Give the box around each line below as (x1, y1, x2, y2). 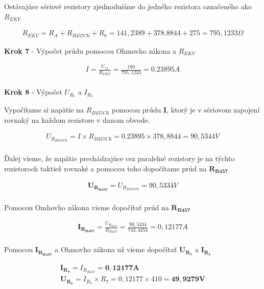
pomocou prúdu (111, 104, 161, 115)
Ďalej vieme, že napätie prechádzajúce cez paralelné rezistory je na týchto (4, 153, 235, 164)
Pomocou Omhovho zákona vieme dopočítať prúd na (4, 202, 169, 212)
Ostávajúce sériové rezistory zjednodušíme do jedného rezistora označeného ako (4, 1, 252, 11)
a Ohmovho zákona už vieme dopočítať (55, 244, 177, 255)
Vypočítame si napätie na (4, 104, 84, 115)
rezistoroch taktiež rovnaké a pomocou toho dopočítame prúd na (4, 163, 207, 173)
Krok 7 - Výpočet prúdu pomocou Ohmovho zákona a (4, 45, 177, 56)
